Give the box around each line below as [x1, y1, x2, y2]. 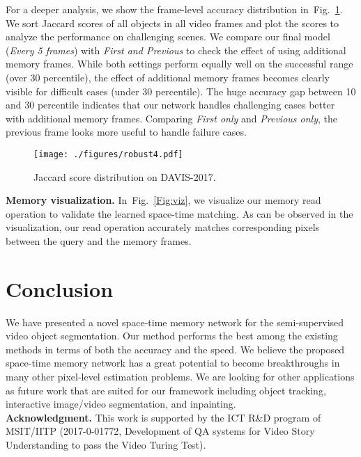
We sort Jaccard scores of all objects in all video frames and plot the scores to [6, 15, 339, 30]
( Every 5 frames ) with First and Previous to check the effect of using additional [6, 42, 346, 57]
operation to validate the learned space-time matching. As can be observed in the [6, 206, 353, 221]
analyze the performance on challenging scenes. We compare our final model [6, 29, 330, 44]
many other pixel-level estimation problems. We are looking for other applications [6, 369, 355, 384]
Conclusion [6, 274, 114, 303]
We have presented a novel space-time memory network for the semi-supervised [6, 314, 344, 329]
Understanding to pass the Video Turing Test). [6, 438, 206, 452]
